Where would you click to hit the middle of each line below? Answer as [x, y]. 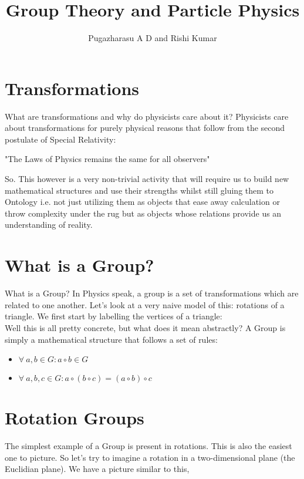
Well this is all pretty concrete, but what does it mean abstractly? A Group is [145, 327]
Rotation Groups [75, 418]
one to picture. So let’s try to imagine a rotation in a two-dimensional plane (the [150, 457]
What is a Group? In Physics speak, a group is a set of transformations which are [152, 293]
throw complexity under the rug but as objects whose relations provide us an [143, 213]
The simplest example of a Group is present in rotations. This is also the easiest [148, 446]
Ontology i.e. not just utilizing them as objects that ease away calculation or [142, 202]
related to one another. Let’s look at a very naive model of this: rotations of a [145, 304]
